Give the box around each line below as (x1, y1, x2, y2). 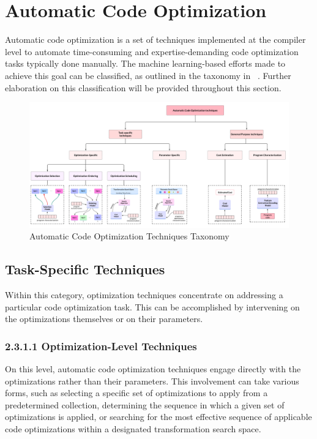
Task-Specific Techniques (5, 260, 165, 279)
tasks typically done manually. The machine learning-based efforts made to (5, 57, 286, 70)
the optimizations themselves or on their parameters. (5, 312, 203, 325)
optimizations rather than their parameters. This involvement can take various (5, 374, 299, 387)
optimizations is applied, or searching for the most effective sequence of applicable (5, 410, 312, 423)
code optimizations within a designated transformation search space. (5, 422, 261, 435)
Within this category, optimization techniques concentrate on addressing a (5, 288, 283, 301)
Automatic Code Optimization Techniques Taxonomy (29, 230, 229, 242)
